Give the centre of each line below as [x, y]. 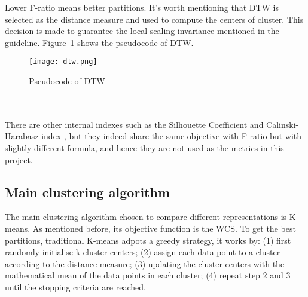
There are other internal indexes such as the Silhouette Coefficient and [134, 124]
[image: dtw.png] [63, 62]
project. [19, 159]
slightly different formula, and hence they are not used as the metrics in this [144, 148]
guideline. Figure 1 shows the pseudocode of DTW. [99, 42]
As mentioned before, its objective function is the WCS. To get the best [164, 228]
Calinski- [283, 124]
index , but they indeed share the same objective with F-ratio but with [172, 136]
